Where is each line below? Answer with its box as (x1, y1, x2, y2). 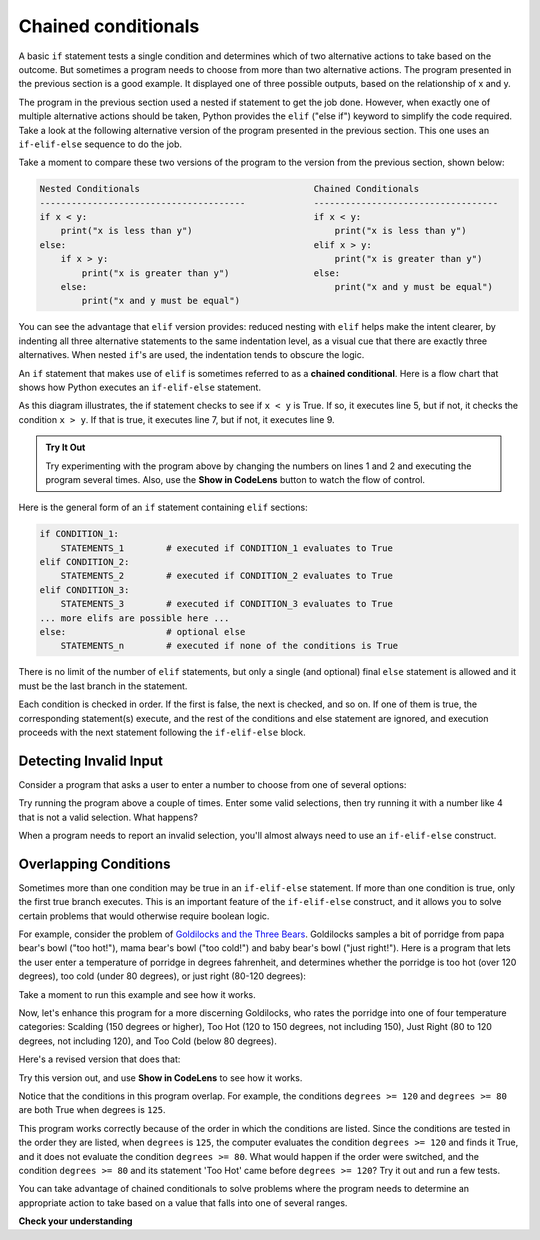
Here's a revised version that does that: (18, 1053, 181, 1065)
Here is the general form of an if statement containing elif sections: (18, 501, 309, 514)
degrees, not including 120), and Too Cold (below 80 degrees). (18, 1035, 277, 1047)
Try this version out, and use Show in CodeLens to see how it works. (18, 1071, 303, 1084)
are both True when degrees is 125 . (18, 1104, 166, 1116)
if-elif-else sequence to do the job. (18, 138, 183, 150)
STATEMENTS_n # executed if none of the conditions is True (60, 640, 399, 652)
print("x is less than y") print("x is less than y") (60, 225, 467, 237)
